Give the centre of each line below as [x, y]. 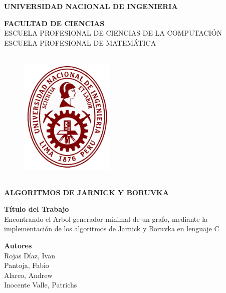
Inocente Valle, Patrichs [41, 285]
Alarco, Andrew [28, 275]
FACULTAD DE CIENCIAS [54, 23]
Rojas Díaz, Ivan [30, 255]
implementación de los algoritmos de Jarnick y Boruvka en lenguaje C [112, 229]
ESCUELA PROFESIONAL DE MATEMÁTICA [80, 42]
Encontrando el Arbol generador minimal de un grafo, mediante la [106, 218]
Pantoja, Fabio [27, 265]
